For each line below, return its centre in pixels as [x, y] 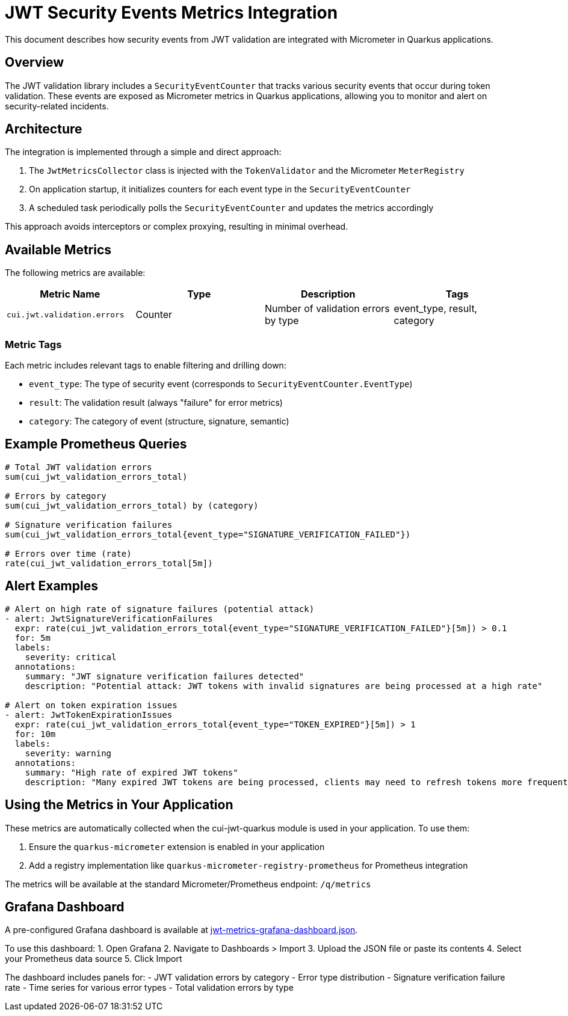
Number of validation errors [327, 309]
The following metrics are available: [75, 273]
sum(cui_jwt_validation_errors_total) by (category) [132, 505]
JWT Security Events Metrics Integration [171, 13]
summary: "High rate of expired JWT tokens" [131, 772]
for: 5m [32, 638]
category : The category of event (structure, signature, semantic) [159, 421]
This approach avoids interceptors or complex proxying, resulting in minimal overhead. [177, 227]
